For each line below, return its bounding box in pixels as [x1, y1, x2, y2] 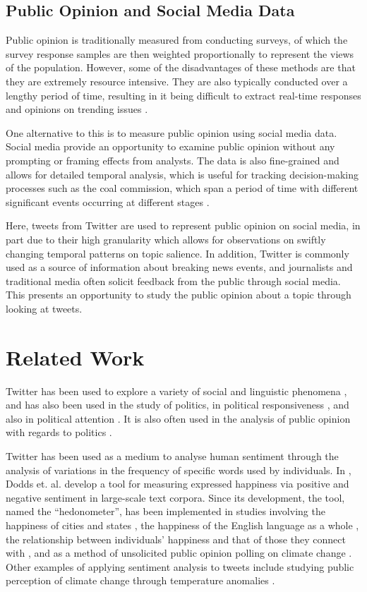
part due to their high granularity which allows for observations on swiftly [6, 231, 326, 246]
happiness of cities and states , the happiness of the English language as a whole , [6, 517, 359, 532]
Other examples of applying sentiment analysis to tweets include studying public [6, 559, 354, 574]
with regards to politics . [6, 425, 112, 440]
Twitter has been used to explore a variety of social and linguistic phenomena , [6, 383, 347, 398]
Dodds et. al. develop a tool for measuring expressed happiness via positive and [6, 476, 349, 491]
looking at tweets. [6, 301, 83, 315]
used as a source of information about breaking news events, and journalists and [6, 260, 353, 274]
